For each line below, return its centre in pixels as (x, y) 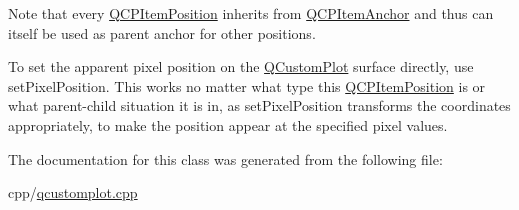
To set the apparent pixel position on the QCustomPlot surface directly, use (241, 66)
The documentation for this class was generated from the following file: (225, 158)
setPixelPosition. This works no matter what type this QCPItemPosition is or (247, 85)
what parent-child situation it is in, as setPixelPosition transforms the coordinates (259, 105)
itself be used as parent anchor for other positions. (162, 32)
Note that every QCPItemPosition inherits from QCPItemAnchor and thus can (251, 13)
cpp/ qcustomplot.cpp (73, 192)
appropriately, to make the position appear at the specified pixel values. (228, 124)
